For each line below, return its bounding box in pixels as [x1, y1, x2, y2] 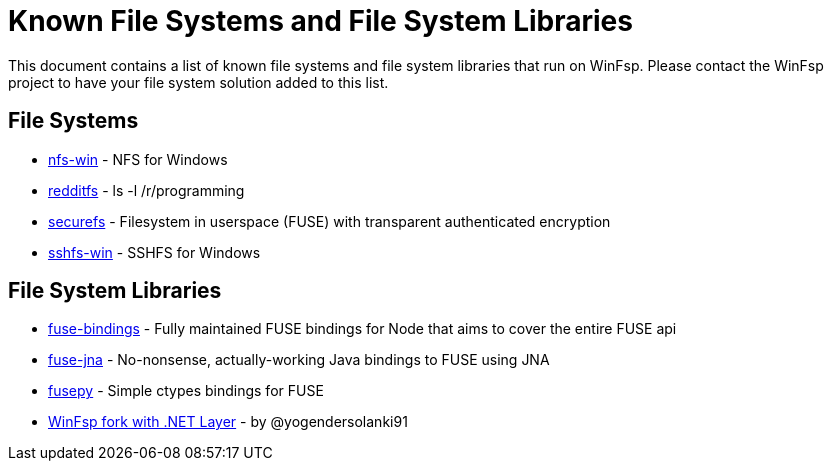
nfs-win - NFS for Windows [48, 150, 228, 168]
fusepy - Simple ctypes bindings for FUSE [48, 382, 324, 400]
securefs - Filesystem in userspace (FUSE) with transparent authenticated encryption [48, 212, 611, 230]
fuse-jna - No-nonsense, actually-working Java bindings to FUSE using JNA [48, 351, 550, 369]
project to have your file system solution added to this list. [8, 73, 389, 91]
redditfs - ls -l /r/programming [48, 181, 245, 199]
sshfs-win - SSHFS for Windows [48, 243, 261, 261]
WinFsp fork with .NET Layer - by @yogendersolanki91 [48, 413, 408, 431]
